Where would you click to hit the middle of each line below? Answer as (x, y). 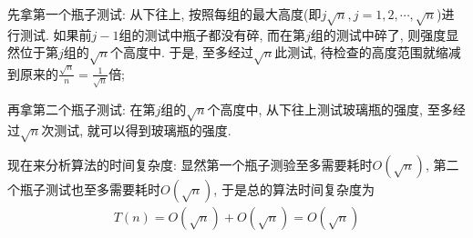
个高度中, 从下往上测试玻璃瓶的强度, (315, 109)
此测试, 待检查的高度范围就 (355, 52)
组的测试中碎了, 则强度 (378, 34)
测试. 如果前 (56, 34)
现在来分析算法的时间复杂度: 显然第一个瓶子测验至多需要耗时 (190, 165)
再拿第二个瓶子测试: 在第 (82, 109)
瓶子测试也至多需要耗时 (90, 189)
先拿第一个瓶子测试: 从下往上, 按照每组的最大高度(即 (165, 14)
